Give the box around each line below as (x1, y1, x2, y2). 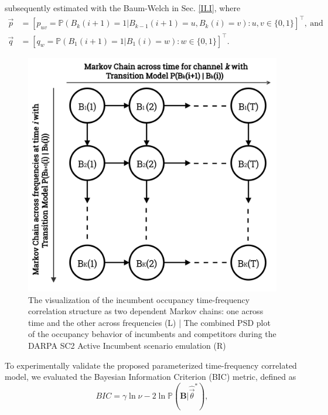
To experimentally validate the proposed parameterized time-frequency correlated (5, 359, 297, 371)
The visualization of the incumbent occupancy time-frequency (28, 293, 250, 305)
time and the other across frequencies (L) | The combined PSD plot (28, 316, 271, 328)
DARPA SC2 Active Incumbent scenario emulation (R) (28, 339, 226, 351)
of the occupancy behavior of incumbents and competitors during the (28, 328, 276, 340)
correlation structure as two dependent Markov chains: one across (28, 305, 264, 317)
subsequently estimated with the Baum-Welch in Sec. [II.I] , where (5, 2, 241, 13)
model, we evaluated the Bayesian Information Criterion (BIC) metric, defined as (5, 370, 296, 383)
